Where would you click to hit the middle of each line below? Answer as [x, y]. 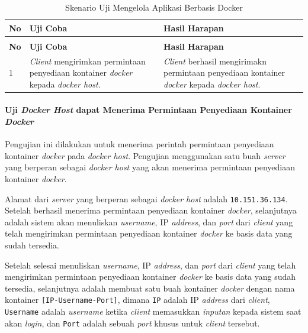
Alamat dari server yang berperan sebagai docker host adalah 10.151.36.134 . [146, 198]
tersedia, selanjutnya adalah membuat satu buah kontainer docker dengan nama [150, 288]
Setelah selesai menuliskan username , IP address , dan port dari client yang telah [150, 265]
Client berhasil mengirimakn [215, 61]
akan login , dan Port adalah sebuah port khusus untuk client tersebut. [132, 323]
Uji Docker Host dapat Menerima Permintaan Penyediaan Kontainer [148, 110]
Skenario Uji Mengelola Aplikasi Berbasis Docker [154, 7]
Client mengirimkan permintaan [87, 61]
